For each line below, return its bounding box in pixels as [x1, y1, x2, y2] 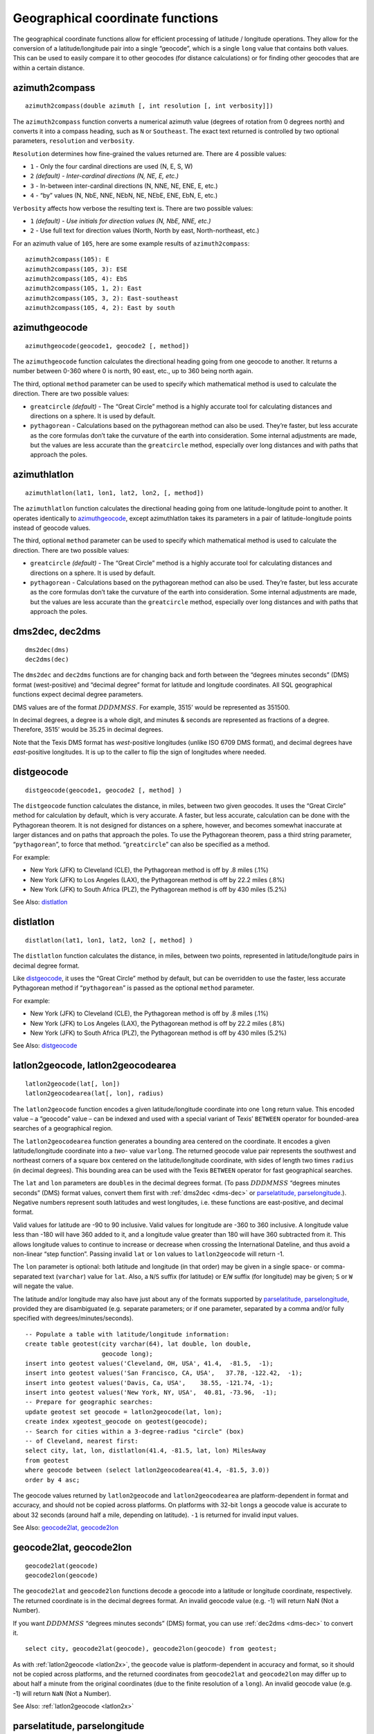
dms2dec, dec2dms [12, 625, 101, 637]
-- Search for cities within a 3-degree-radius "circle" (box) [25, 1427, 244, 1435]
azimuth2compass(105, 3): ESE [25, 265, 128, 273]
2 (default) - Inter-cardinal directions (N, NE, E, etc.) [30, 172, 179, 180]
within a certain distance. [12, 63, 85, 72]
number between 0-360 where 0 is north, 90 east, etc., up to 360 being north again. [12, 367, 253, 375]
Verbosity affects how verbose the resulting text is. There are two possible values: [12, 204, 253, 212]
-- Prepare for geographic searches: [25, 1398, 154, 1406]
